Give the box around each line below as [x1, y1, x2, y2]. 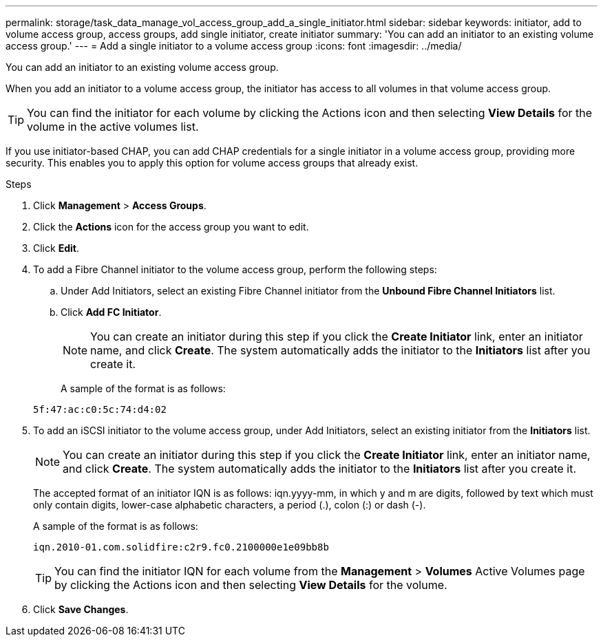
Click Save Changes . [33, 603, 129, 615]
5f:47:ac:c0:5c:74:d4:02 [33, 404, 167, 415]
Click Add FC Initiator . [61, 306, 162, 318]
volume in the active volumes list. [27, 120, 199, 133]
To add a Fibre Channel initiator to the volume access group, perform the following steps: [33, 264, 437, 275]
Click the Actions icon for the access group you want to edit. [33, 221, 309, 233]
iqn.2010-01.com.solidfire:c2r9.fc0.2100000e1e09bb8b [33, 542, 329, 553]
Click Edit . [33, 242, 79, 254]
